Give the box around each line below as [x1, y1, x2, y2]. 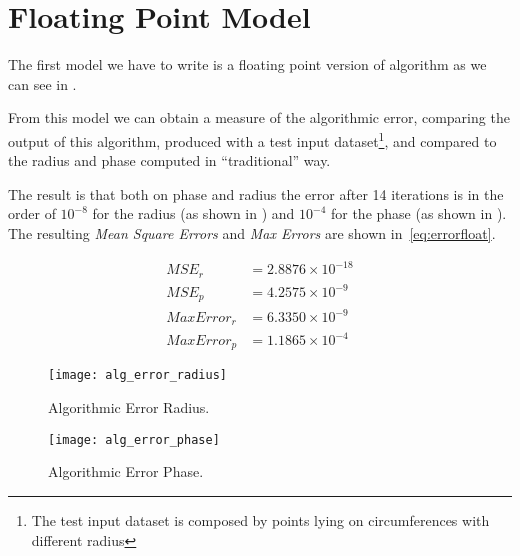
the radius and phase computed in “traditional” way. [8, 150, 331, 171]
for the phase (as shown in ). [330, 203, 507, 224]
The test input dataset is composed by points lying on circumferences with [31, 509, 490, 530]
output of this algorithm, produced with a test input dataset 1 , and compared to [8, 127, 497, 151]
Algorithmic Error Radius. [48, 397, 210, 418]
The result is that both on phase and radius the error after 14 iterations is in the [8, 183, 504, 204]
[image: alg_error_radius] [48, 368, 227, 383]
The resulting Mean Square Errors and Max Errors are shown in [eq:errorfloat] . [8, 222, 496, 243]
